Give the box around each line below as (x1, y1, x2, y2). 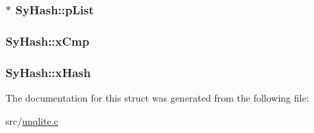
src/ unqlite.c (5, 113, 58, 128)
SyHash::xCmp (5, 32, 90, 49)
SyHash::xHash (5, 63, 91, 80)
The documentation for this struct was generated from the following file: (5, 90, 309, 104)
